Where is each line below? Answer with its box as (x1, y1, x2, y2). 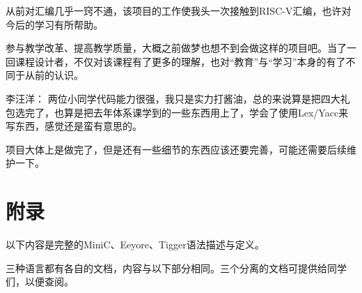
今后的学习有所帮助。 (6, 17, 103, 31)
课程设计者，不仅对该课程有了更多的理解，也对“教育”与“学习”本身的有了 (15, 54, 346, 68)
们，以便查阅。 (6, 274, 74, 289)
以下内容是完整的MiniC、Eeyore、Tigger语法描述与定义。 (6, 237, 265, 252)
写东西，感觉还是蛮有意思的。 (6, 119, 142, 133)
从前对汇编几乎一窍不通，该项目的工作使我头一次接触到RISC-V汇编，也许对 (6, 3, 352, 17)
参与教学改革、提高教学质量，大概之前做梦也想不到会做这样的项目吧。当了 (6, 40, 347, 55)
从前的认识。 (24, 68, 84, 82)
